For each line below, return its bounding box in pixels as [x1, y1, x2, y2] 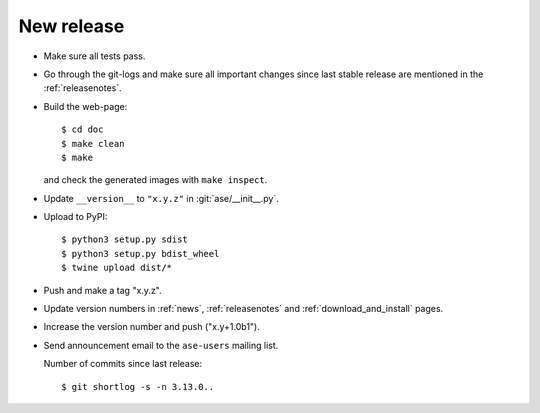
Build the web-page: [43, 100, 128, 112]
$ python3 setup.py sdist [61, 234, 189, 245]
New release [18, 15, 125, 37]
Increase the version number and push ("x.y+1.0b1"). [43, 321, 260, 333]
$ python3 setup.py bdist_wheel [61, 248, 220, 259]
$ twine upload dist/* [61, 262, 173, 274]
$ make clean [61, 138, 125, 149]
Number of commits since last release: [43, 358, 203, 370]
